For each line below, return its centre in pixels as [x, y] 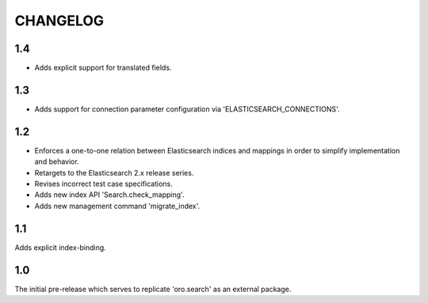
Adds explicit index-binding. [60, 247]
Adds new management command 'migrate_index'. [117, 206]
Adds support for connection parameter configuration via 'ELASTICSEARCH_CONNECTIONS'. [187, 109]
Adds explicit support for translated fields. [103, 68]
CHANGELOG [59, 21]
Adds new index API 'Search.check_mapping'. [109, 195]
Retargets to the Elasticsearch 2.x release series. [114, 172]
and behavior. [57, 161]
